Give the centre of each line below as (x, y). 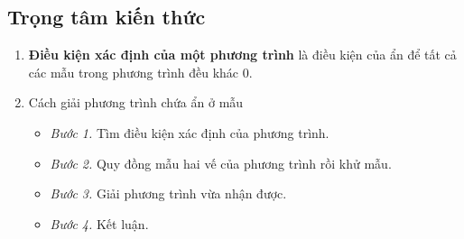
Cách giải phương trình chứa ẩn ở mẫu (136, 102)
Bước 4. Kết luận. (99, 223)
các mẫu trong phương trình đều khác (134, 72)
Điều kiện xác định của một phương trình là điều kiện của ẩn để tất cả (242, 55)
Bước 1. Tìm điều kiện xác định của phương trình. (190, 132)
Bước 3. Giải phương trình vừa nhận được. (168, 193)
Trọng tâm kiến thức (107, 17)
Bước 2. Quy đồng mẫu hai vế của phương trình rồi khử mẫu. (221, 163)
